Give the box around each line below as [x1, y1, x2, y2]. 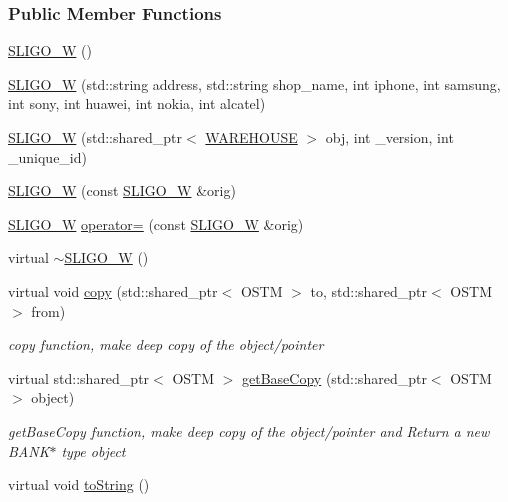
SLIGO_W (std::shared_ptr [8, 127, 183, 147]
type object [61, 440, 126, 461]
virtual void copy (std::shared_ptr [8, 280, 218, 301]
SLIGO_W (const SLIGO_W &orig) [8, 180, 236, 201]
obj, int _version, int [325, 127, 454, 147]
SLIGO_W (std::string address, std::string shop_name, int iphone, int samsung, [8, 73, 501, 94]
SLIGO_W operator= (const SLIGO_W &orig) [8, 213, 304, 234]
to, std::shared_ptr [310, 280, 428, 301]
